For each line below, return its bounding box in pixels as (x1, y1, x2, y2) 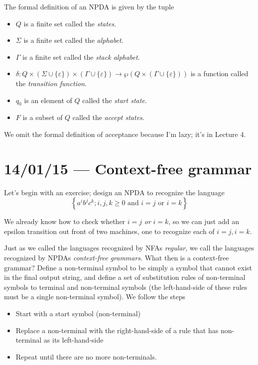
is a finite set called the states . (23, 18, 116, 28)
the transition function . (15, 78, 87, 88)
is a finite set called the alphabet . (23, 35, 124, 45)
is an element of (24, 95, 72, 105)
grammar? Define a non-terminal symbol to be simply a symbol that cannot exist (4, 262, 252, 272)
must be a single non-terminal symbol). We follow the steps (4, 291, 186, 302)
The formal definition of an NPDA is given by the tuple (4, 1, 174, 11)
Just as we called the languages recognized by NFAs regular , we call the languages (4, 243, 255, 253)
